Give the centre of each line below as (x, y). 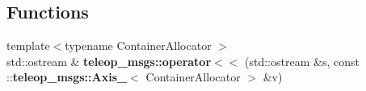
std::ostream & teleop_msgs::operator (109, 61)
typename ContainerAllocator (138, 45)
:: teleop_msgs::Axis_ (67, 77)
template (28, 45)
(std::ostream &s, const (302, 61)
